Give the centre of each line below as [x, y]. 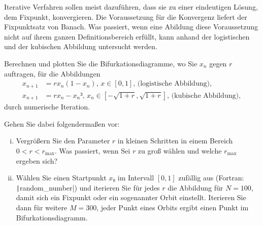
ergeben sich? [37, 160]
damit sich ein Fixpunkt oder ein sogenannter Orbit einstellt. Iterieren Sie [131, 197]
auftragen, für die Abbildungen [52, 73]
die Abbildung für [195, 187]
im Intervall [136, 178]
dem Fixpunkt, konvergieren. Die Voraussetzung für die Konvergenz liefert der [126, 16]
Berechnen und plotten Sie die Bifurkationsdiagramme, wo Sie [101, 63]
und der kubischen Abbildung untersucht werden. [81, 46]
